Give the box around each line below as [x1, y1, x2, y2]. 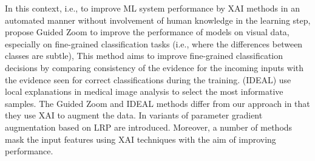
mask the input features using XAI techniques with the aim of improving [5, 132, 276, 145]
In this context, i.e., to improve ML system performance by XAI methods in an [5, 2, 300, 14]
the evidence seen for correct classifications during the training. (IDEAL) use [5, 73, 291, 86]
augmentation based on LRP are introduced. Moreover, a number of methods [5, 120, 293, 133]
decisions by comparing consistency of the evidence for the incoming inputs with [5, 61, 304, 74]
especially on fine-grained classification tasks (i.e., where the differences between [5, 37, 303, 50]
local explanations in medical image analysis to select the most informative [5, 85, 283, 98]
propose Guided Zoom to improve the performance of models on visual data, [5, 26, 290, 38]
